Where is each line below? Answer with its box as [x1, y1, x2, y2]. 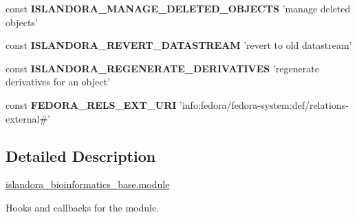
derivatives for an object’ [6, 74, 110, 89]
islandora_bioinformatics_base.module [6, 177, 170, 192]
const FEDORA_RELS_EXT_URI [6, 97, 177, 112]
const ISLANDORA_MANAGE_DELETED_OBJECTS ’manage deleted [6, 1, 351, 15]
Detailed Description [6, 145, 156, 166]
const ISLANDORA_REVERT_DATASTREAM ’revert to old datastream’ [6, 38, 352, 52]
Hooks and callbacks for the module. [6, 200, 160, 214]
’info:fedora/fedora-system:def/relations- [180, 97, 349, 112]
